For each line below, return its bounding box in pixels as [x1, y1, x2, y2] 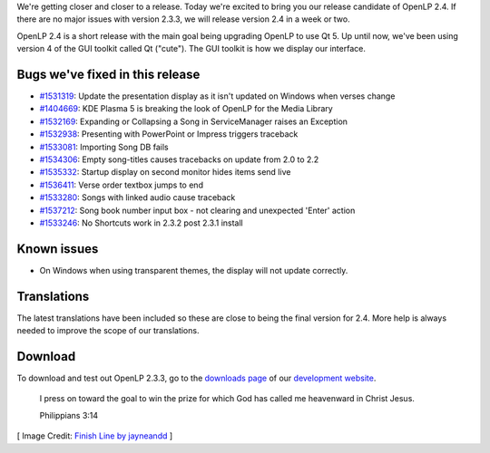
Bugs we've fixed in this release [16, 66, 201, 82]
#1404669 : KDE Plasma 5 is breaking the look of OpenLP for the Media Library [39, 103, 333, 114]
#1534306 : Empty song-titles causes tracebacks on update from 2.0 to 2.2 [39, 154, 319, 165]
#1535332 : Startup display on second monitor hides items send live [39, 167, 291, 178]
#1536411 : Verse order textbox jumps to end [39, 179, 204, 190]
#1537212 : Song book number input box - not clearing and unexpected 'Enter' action [39, 205, 356, 216]
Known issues [16, 241, 99, 256]
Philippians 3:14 [39, 410, 99, 420]
